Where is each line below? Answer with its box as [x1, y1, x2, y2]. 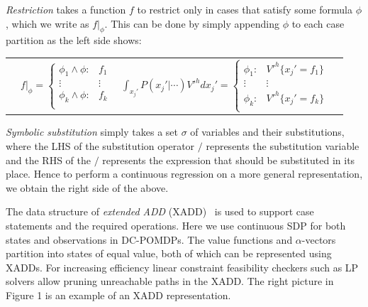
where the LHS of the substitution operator [6, 139, 195, 153]
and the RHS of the [6, 152, 91, 167]
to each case [291, 16, 345, 31]
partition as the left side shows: [6, 33, 142, 48]
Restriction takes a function [6, 2, 126, 16]
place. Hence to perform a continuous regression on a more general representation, [6, 166, 363, 181]
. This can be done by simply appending [104, 16, 279, 31]
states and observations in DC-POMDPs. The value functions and [6, 232, 293, 247]
